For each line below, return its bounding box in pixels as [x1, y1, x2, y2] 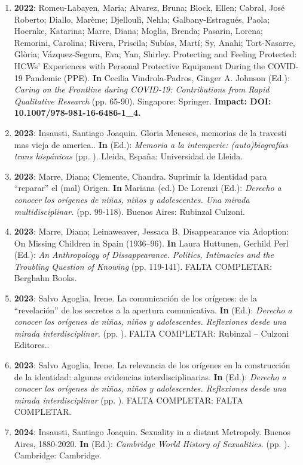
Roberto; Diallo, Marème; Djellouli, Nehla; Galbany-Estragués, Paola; [14, 13, 270, 25]
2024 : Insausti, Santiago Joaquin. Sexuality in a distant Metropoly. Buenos [14, 426, 291, 438]
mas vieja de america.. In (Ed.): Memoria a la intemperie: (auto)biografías [14, 138, 288, 150]
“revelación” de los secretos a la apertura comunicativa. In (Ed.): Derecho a [14, 303, 292, 316]
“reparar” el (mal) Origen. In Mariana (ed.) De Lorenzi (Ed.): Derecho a [14, 181, 281, 194]
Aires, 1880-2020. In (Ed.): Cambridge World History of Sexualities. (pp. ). [14, 437, 290, 449]
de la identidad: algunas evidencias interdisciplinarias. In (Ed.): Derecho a [14, 370, 286, 383]
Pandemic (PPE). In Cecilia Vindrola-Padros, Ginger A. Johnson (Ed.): [25, 71, 290, 84]
